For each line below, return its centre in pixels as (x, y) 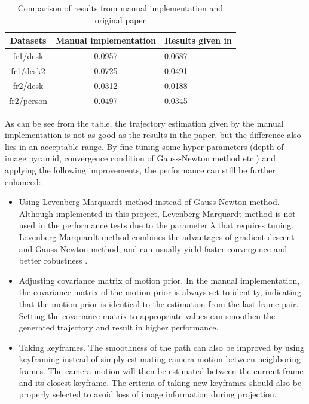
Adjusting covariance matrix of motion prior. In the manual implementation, (159, 280)
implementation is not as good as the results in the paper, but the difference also (153, 135)
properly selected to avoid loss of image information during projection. (148, 394)
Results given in (198, 40)
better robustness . (53, 260)
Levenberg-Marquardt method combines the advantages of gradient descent (157, 237)
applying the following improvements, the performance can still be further (140, 170)
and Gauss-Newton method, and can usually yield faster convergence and (153, 248)
